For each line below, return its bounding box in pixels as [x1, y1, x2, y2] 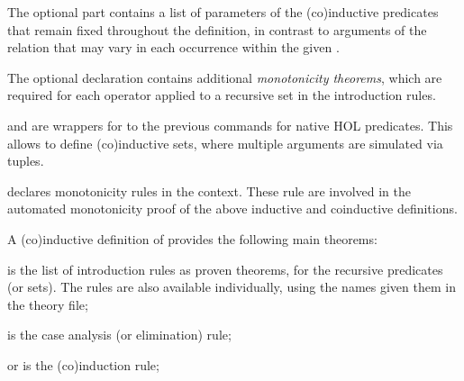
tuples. [7, 151, 44, 170]
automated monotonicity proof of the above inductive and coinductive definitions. [7, 199, 458, 218]
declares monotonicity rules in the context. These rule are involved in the [7, 181, 411, 200]
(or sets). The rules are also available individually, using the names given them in [7, 277, 456, 296]
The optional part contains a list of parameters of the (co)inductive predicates [7, 3, 439, 21]
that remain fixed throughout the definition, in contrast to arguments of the [7, 20, 427, 39]
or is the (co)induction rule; [7, 355, 159, 374]
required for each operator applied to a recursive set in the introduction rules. [7, 86, 436, 104]
